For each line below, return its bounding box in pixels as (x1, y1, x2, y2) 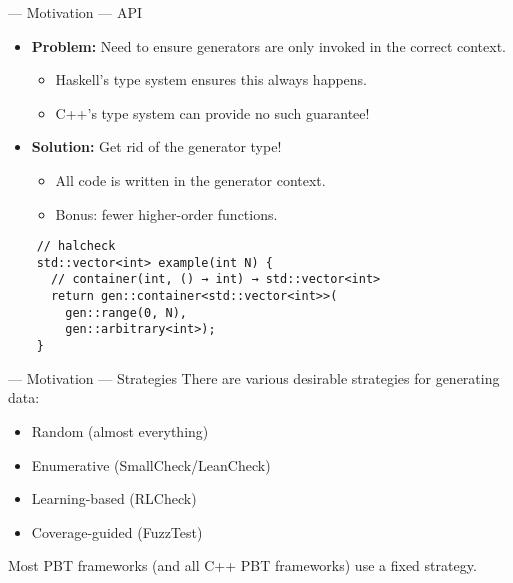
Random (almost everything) (31, 420, 209, 441)
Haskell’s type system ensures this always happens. (55, 69, 368, 90)
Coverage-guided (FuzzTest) (31, 521, 203, 542)
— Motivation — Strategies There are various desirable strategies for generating (8, 367, 500, 388)
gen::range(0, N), (65, 305, 187, 320)
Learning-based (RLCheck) (31, 488, 197, 509)
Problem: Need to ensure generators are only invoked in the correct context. (31, 35, 507, 56)
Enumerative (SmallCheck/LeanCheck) (31, 454, 271, 475)
